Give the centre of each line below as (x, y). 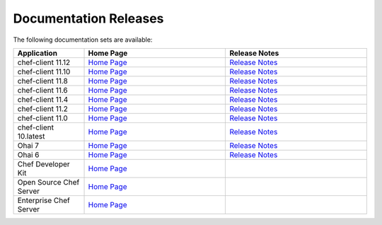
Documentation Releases (88, 18)
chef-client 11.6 (43, 90)
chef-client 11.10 (44, 71)
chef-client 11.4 (43, 99)
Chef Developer (44, 164)
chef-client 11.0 (43, 118)
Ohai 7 (28, 145)
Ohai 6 (28, 154)
